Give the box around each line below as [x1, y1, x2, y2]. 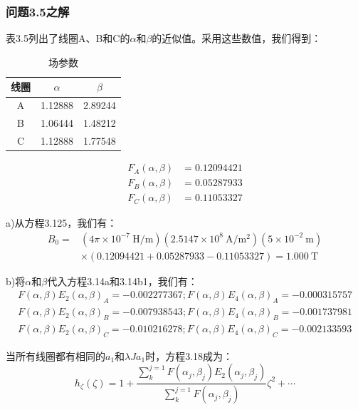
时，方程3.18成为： [145, 348, 233, 363]
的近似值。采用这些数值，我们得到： [152, 31, 322, 46]
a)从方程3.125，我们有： [6, 215, 117, 230]
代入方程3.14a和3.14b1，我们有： [47, 273, 198, 288]
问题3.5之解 [6, 2, 70, 20]
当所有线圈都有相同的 [6, 348, 105, 363]
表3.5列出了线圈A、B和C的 [6, 31, 130, 46]
